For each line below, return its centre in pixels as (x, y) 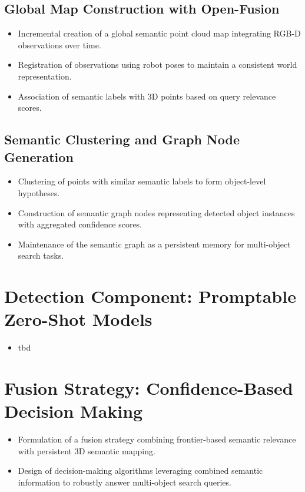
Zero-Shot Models (78, 319)
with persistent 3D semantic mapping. (87, 450)
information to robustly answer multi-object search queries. (125, 482)
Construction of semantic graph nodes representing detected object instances (156, 212)
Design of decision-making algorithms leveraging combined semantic (140, 470)
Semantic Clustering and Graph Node (122, 139)
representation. (45, 76)
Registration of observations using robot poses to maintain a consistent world (158, 65)
